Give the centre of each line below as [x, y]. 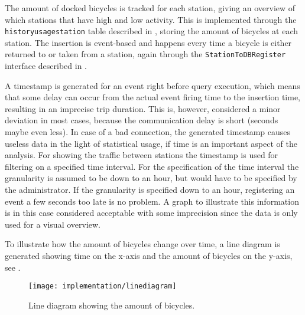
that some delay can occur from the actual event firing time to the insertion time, [152, 97]
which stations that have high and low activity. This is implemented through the [151, 19]
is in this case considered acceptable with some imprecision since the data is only [151, 213]
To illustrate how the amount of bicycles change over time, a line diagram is [142, 244]
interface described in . [46, 66]
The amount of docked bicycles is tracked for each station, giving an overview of [150, 8]
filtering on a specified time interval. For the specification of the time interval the [152, 166]
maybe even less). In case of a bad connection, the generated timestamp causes [148, 132]
